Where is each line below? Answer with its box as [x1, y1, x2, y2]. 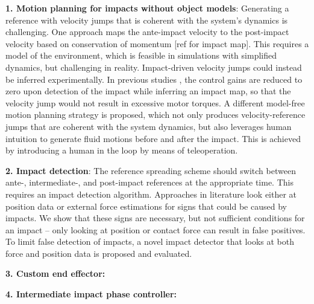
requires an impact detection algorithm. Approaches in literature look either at [5, 187, 297, 200]
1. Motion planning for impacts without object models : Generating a [5, 2, 289, 14]
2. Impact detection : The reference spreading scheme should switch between [5, 164, 296, 176]
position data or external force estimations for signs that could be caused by [5, 199, 287, 212]
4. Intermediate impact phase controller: [5, 288, 177, 300]
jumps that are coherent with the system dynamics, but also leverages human [5, 120, 292, 132]
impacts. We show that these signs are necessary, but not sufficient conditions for [5, 212, 305, 224]
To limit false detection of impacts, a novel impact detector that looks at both [5, 235, 294, 248]
